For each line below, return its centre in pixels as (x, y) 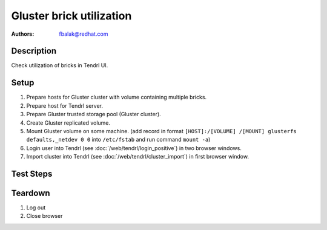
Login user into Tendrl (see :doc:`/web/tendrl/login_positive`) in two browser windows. (134, 148)
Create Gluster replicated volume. (68, 123)
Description (34, 51)
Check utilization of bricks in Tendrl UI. (60, 65)
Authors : (23, 34)
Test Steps (32, 173)
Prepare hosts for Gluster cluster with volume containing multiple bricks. (117, 97)
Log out (36, 208)
